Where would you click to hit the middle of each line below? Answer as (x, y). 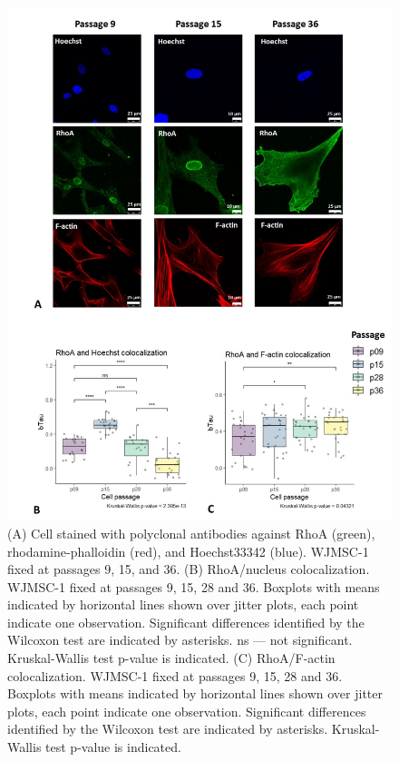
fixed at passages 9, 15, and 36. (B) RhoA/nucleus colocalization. (189, 569)
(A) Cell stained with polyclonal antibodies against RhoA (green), (191, 533)
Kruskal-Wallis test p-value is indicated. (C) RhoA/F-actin (171, 658)
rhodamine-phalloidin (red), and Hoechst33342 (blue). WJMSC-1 (188, 551)
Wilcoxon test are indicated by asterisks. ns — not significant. (180, 640)
